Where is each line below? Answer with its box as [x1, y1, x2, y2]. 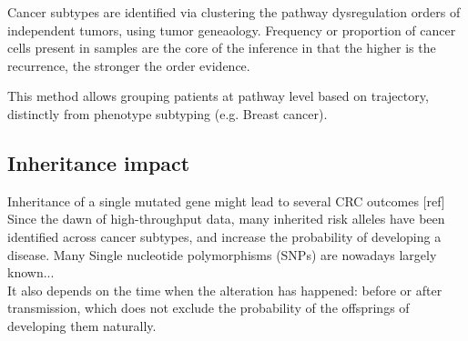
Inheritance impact [7, 148, 190, 176]
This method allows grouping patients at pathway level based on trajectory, [7, 86, 429, 105]
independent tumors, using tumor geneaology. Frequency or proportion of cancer [7, 20, 456, 39]
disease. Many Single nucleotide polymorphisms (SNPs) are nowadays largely [7, 245, 437, 264]
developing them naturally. [7, 316, 157, 335]
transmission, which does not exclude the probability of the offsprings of [7, 298, 410, 317]
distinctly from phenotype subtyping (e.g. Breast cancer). [7, 104, 328, 123]
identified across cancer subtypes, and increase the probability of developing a [7, 226, 442, 246]
